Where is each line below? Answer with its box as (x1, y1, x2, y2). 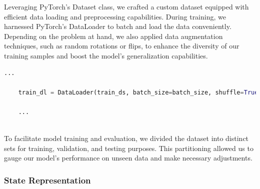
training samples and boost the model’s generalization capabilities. (4, 50, 208, 60)
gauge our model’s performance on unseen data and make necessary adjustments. (4, 152, 252, 163)
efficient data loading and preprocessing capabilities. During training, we (4, 11, 226, 21)
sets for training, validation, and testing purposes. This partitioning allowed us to (4, 142, 253, 153)
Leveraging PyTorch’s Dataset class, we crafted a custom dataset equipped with (4, 1, 249, 11)
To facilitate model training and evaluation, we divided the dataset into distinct (4, 133, 249, 143)
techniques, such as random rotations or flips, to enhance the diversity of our (4, 40, 239, 51)
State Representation (4, 173, 91, 186)
